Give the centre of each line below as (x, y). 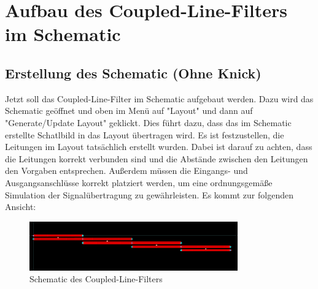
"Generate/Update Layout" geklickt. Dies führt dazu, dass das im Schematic (148, 122)
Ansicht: (21, 207)
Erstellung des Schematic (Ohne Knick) (133, 73)
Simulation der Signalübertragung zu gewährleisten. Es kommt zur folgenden (149, 194)
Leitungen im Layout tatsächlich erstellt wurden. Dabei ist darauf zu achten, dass (159, 147)
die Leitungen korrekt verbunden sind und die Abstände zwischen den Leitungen (157, 158)
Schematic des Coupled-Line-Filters (96, 279)
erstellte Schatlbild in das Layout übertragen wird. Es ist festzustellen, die (145, 134)
